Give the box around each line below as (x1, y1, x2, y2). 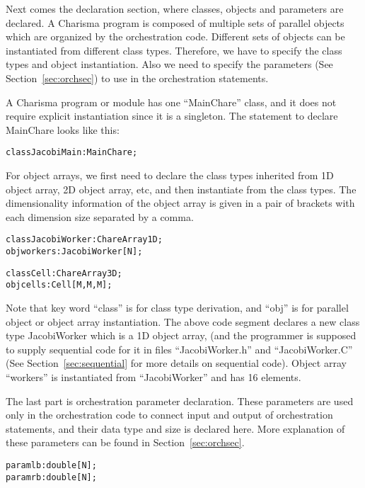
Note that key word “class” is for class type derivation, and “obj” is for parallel (6, 300, 349, 314)
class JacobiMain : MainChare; (6, 147, 138, 158)
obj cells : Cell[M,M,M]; (6, 280, 112, 290)
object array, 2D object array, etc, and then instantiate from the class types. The (6, 181, 357, 196)
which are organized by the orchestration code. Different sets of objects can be (6, 29, 345, 44)
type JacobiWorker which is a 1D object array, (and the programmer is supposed (6, 328, 357, 343)
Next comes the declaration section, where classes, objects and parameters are (6, 1, 344, 16)
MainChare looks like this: (6, 122, 120, 137)
